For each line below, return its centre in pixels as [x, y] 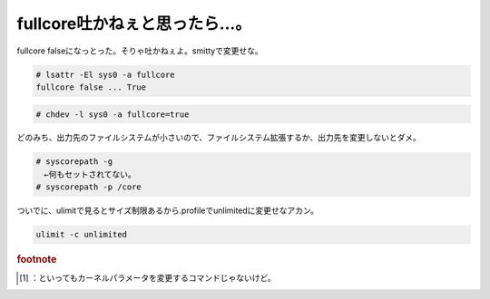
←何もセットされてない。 [90, 174]
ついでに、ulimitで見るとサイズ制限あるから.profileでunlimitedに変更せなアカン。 [168, 211]
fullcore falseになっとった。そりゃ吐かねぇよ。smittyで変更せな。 [140, 51]
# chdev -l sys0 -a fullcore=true [113, 114]
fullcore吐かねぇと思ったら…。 [134, 24]
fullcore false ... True [91, 87]
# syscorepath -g [74, 162]
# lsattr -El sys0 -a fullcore [106, 74]
